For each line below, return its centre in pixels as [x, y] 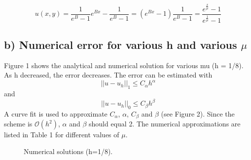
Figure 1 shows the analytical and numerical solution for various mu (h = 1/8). [124, 65]
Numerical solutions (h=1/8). [68, 151]
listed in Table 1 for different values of [62, 135]
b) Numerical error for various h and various [121, 44]
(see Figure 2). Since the [198, 113]
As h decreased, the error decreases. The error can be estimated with [108, 75]
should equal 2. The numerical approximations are [165, 124]
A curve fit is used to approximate [56, 113]
